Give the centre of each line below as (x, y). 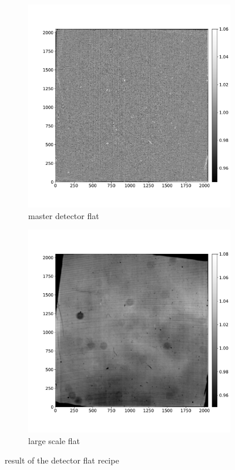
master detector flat (64, 215)
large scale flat (54, 440)
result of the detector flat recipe (62, 460)
